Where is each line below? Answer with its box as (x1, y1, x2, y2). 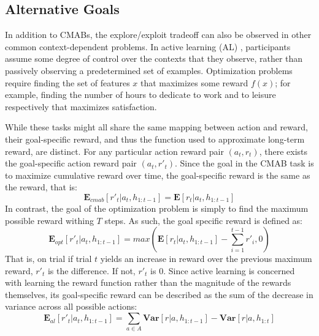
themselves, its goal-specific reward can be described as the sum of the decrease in (5, 288, 313, 301)
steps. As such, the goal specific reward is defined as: (104, 214, 303, 226)
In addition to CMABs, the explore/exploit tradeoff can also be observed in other (5, 28, 312, 41)
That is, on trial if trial (5, 252, 92, 265)
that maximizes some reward (140, 76, 248, 89)
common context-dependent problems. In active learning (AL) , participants (5, 40, 291, 53)
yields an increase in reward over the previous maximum (100, 252, 312, 265)
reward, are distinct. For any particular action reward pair (5, 144, 224, 157)
